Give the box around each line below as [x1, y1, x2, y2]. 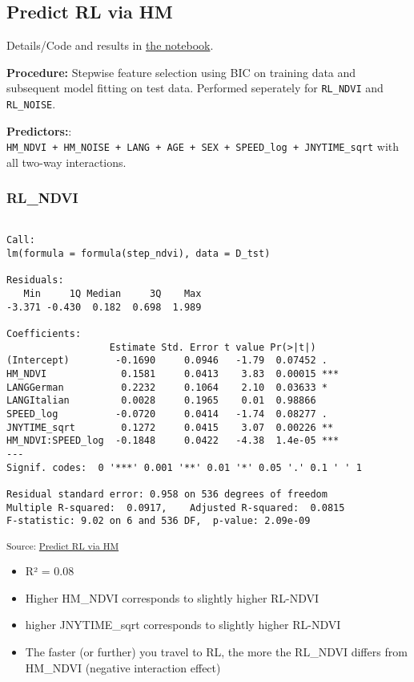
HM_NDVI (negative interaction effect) [25, 659, 221, 676]
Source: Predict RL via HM [6, 538, 119, 552]
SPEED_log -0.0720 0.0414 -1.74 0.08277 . [6, 408, 328, 420]
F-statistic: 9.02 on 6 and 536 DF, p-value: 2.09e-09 [6, 515, 311, 527]
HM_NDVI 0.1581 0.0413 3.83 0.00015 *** [6, 367, 340, 380]
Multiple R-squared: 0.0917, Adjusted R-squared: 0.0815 [6, 501, 345, 514]
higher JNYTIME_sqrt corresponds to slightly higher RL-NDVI [25, 616, 341, 633]
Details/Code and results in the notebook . [6, 37, 214, 54]
